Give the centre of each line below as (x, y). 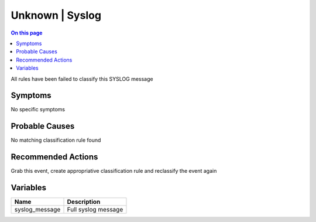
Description (84, 202)
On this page (27, 33)
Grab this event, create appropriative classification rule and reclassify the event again (114, 171)
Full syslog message (95, 210)
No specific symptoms (38, 110)
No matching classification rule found (56, 140)
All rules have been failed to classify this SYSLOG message (82, 78)
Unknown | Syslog (56, 15)
